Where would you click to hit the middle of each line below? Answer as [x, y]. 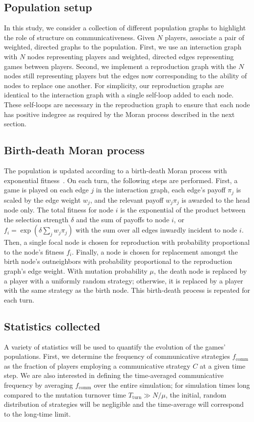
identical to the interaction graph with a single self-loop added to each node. [119, 95]
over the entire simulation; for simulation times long [172, 385]
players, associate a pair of [204, 37]
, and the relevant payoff [127, 199]
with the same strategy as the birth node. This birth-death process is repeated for [127, 290]
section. [15, 124]
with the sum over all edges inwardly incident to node [156, 230]
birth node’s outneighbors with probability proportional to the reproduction [118, 261]
